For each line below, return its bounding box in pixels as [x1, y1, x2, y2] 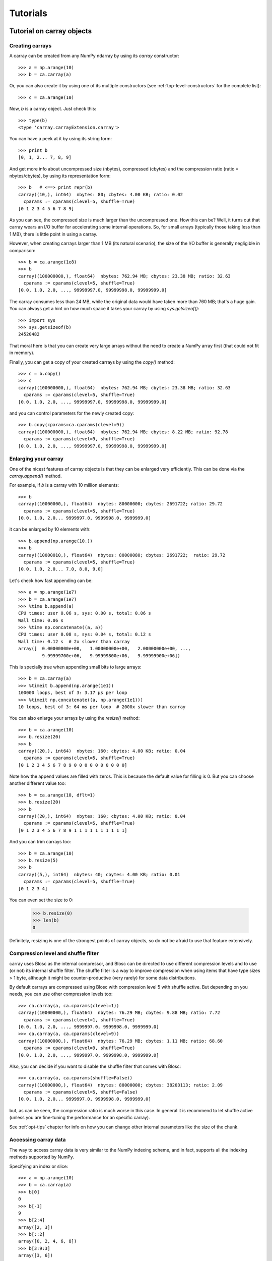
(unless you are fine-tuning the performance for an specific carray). [9, 1115, 151, 1121]
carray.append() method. [9, 473, 62, 479]
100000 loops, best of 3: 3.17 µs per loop [18, 690, 127, 696]
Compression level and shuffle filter [9, 950, 99, 957]
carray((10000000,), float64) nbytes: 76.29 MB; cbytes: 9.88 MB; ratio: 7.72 [18, 1010, 220, 1016]
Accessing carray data [9, 1136, 66, 1143]
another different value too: [9, 780, 66, 786]
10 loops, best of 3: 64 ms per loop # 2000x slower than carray [18, 704, 186, 710]
